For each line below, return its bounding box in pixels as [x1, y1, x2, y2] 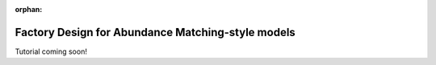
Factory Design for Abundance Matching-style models [15, 25, 296, 39]
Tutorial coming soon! [15, 47, 88, 56]
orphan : [15, 5, 43, 14]
